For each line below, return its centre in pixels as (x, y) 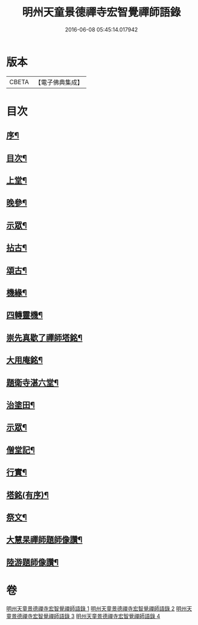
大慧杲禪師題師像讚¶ (44, 540)
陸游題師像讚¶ (33, 562)
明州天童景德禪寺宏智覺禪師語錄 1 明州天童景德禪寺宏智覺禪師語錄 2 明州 (97, 608)
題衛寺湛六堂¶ (33, 383)
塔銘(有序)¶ (28, 495)
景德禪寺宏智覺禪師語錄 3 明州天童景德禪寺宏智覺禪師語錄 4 (86, 616)
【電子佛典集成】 (59, 82)
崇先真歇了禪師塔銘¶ (44, 337)
